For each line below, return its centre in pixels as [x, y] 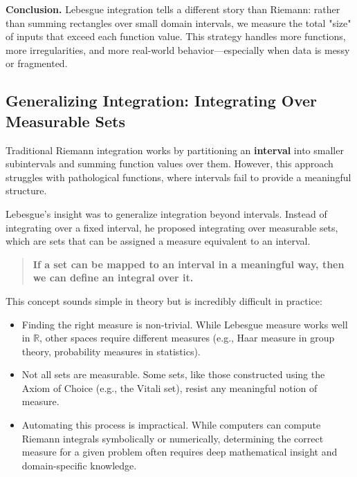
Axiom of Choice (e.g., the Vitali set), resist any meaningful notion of [170, 387]
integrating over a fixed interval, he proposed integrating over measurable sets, [172, 227]
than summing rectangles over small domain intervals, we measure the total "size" [178, 22]
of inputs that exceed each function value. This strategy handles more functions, [176, 36]
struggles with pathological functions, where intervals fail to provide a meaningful [178, 177]
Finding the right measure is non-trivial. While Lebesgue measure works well [185, 324]
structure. [26, 190]
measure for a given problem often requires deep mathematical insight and [180, 452]
